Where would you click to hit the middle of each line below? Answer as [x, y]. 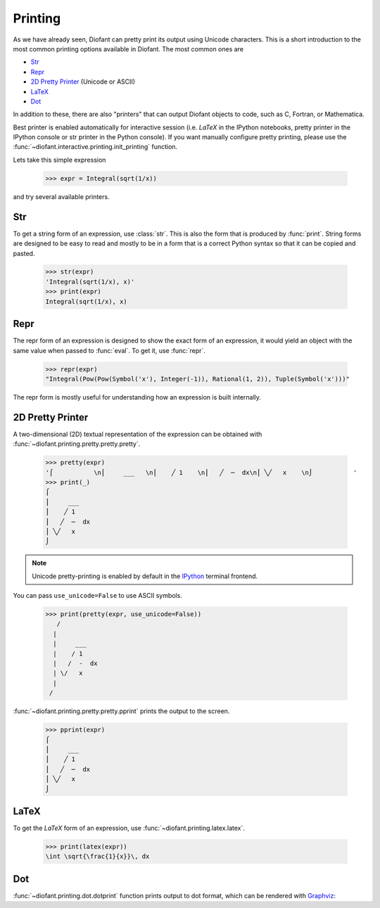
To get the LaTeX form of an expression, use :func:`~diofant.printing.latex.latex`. [129, 828]
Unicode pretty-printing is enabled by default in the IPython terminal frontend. [145, 576]
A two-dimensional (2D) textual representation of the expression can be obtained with [138, 434]
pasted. [24, 253]
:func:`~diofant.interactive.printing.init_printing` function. [95, 147]
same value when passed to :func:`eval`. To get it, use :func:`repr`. [109, 350]
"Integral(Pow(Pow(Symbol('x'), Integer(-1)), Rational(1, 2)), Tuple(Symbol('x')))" [197, 379]
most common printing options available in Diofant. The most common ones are [128, 49]
